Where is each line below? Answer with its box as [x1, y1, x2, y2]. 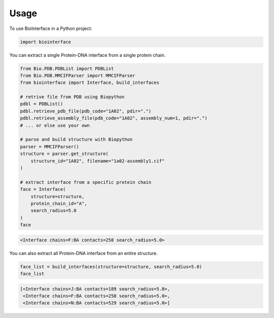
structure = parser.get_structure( [20, 151, 109, 157]
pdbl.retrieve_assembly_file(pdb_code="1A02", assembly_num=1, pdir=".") [20, 115, 208, 121]
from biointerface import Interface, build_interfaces [20, 80, 159, 86]
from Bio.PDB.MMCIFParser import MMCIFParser [20, 73, 135, 78]
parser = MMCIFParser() [20, 144, 80, 149]
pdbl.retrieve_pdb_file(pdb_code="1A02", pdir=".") [20, 108, 152, 114]
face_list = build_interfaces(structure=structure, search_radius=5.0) [20, 264, 202, 269]
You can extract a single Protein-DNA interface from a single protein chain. [9, 52, 166, 58]
